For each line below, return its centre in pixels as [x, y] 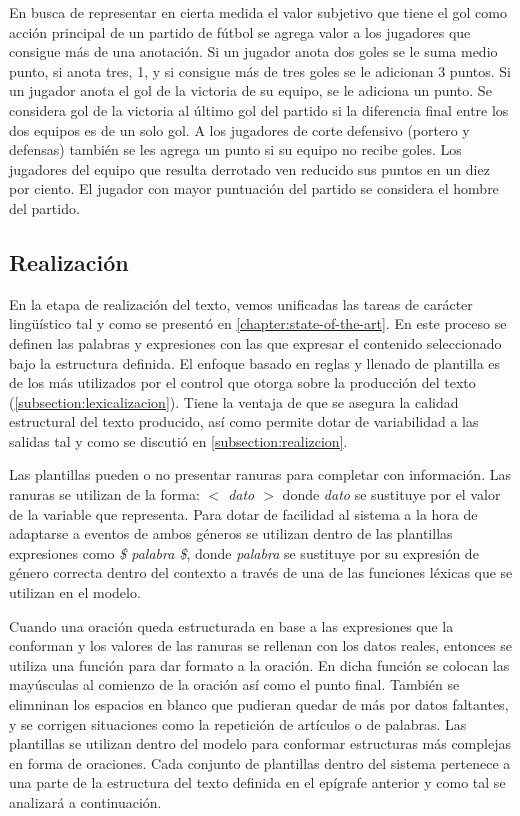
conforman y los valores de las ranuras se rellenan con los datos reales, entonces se [260, 645]
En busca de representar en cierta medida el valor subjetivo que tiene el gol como [258, 12]
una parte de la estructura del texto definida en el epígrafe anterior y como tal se [257, 782]
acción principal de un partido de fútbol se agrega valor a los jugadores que [240, 31]
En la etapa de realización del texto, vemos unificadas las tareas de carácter [241, 303]
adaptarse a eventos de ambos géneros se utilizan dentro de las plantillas [231, 533]
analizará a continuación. [85, 801]
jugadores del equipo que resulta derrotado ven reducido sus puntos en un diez [249, 168]
